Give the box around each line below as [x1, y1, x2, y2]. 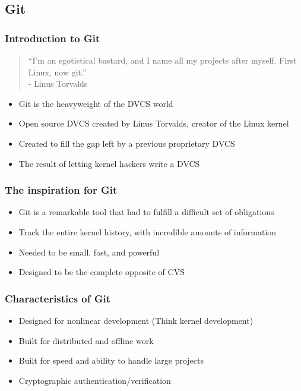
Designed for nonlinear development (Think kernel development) [18, 314, 254, 326]
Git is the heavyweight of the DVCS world [18, 97, 173, 109]
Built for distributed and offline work [18, 334, 154, 346]
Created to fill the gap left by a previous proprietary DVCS [18, 137, 235, 149]
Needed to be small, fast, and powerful [18, 245, 160, 258]
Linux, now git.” [28, 65, 87, 78]
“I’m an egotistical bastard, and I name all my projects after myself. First [28, 54, 297, 66]
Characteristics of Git [5, 291, 111, 305]
